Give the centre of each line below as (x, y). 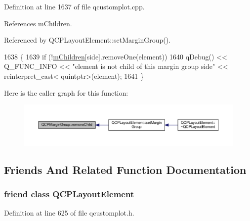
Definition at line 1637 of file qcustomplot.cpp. (74, 6)
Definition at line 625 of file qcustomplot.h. (69, 212)
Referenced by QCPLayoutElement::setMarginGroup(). (87, 40)
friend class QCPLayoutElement (69, 194)
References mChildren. (38, 23)
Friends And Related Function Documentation (125, 169)
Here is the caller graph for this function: (66, 92)
